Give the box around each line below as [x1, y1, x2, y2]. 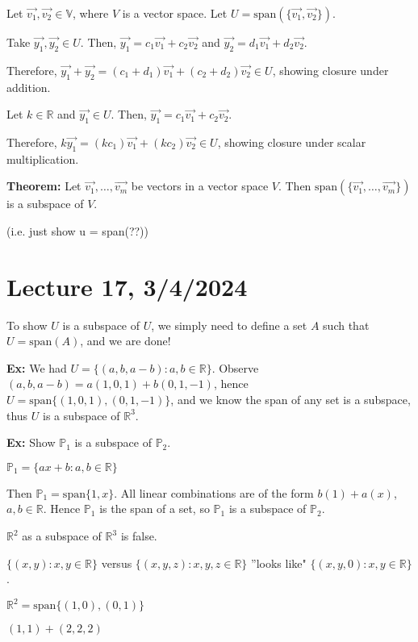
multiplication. [6, 150, 79, 167]
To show [6, 316, 48, 333]
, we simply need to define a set [151, 316, 307, 333]
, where [72, 5, 109, 21]
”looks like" [251, 554, 307, 571]
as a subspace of [22, 527, 102, 544]
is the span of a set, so [99, 500, 210, 517]
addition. [6, 78, 51, 95]
